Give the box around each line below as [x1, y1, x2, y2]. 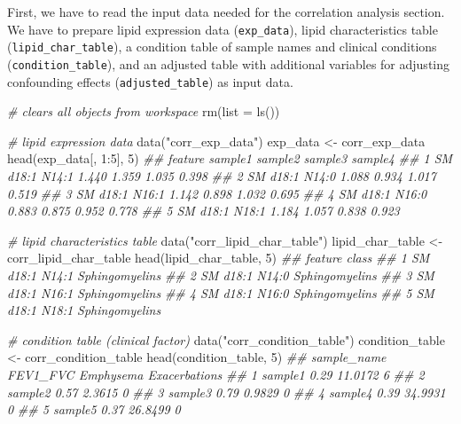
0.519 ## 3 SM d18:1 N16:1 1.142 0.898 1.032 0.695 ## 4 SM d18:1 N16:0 [7, 184, 427, 202]
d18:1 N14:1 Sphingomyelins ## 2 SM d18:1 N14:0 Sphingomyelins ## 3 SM [7, 265, 434, 284]
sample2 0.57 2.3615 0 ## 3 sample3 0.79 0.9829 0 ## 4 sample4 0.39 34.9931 [7, 382, 446, 401]
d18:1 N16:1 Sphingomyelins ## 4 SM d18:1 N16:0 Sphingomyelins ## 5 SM [7, 283, 434, 302]
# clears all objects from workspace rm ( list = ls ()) [7, 102, 280, 121]
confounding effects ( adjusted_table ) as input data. [7, 72, 293, 90]
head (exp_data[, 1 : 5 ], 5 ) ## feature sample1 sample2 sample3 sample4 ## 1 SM [7, 149, 453, 168]
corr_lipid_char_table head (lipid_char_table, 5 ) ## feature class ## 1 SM [7, 248, 430, 267]
